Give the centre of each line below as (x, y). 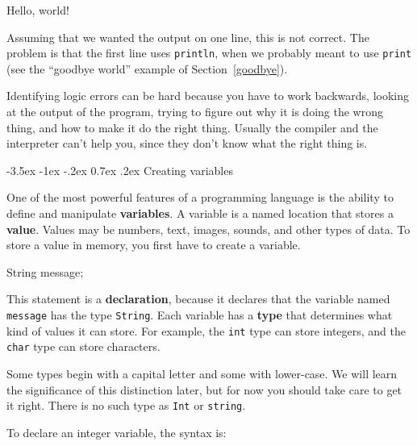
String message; (45, 271)
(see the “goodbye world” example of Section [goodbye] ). (147, 68)
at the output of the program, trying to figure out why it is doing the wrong (195, 112)
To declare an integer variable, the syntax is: (117, 432)
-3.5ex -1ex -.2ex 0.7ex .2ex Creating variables (120, 170)
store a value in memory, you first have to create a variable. (154, 245)
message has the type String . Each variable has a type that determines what (200, 314)
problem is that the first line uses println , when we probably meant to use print (209, 53)
